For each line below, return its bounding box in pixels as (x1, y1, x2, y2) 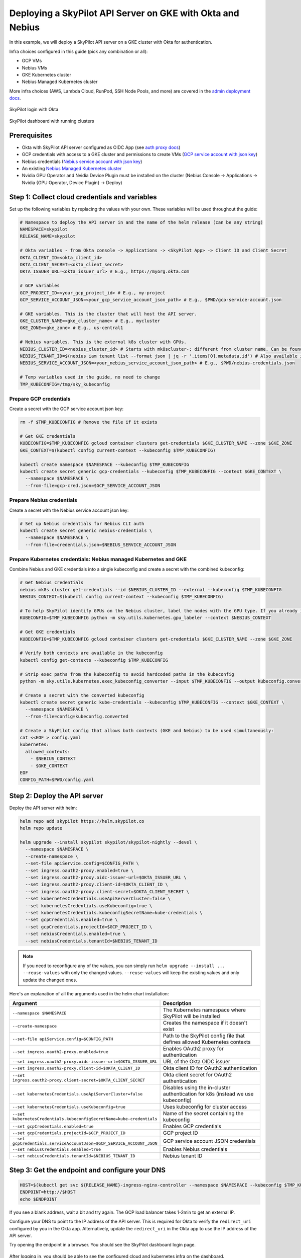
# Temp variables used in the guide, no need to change (20, 374, 161, 380)
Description (163, 1000, 192, 1007)
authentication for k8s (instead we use (163, 1090, 254, 1097)
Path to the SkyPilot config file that (163, 1032, 245, 1039)
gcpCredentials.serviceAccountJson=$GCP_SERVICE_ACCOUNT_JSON (12, 1141, 158, 1146)
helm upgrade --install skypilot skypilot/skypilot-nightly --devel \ (20, 839, 198, 845)
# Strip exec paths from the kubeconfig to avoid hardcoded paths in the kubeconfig (20, 671, 234, 677)
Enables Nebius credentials (163, 1146, 228, 1153)
